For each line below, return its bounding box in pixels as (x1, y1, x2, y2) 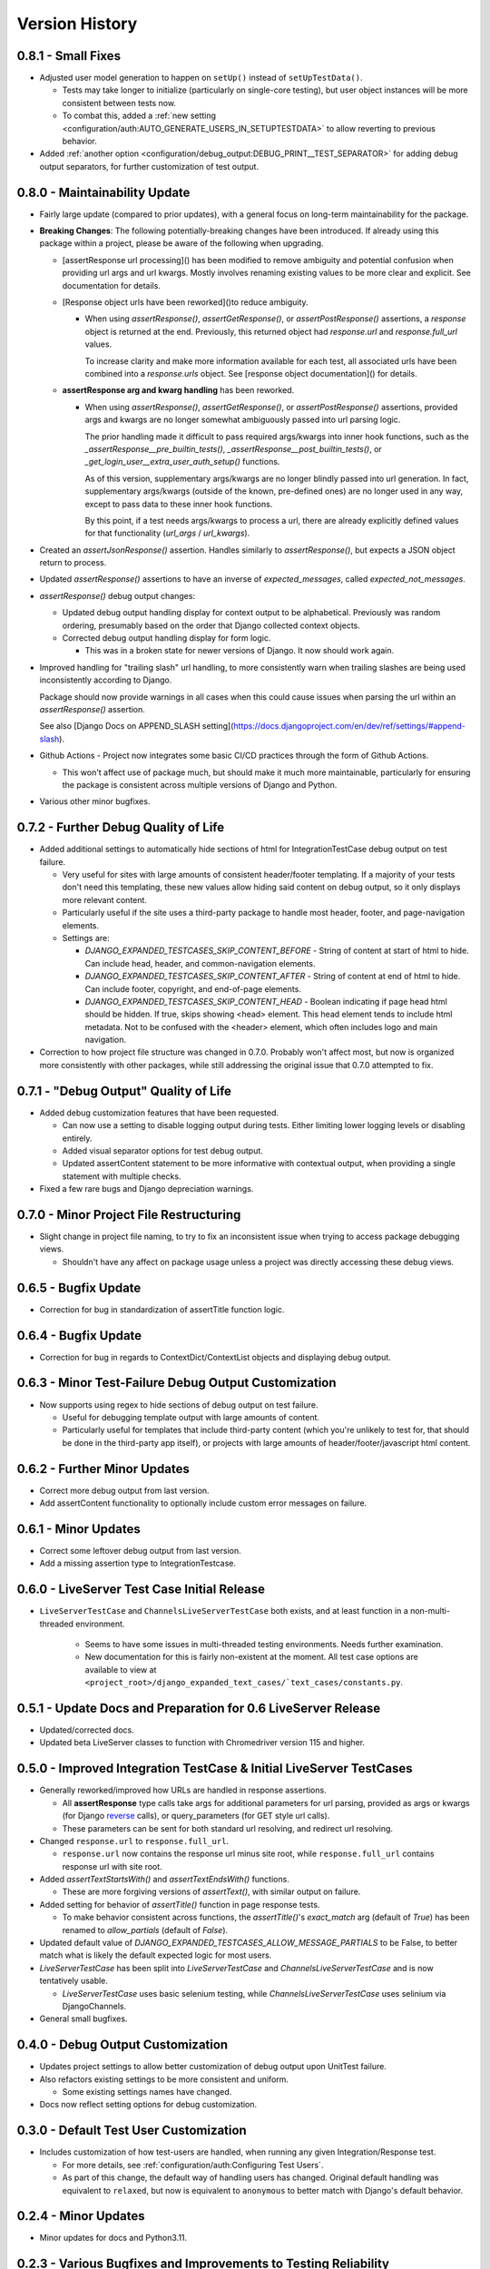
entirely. (62, 1133, 93, 1144)
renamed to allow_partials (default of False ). (62, 1924, 229, 1935)
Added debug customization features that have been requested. (39, 1107, 279, 1118)
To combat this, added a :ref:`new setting (62, 110, 217, 122)
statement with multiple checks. (62, 1171, 181, 1182)
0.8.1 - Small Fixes (16, 48, 122, 64)
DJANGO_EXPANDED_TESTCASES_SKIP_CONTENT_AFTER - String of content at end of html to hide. (84, 971, 461, 982)
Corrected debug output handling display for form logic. (62, 633, 271, 643)
